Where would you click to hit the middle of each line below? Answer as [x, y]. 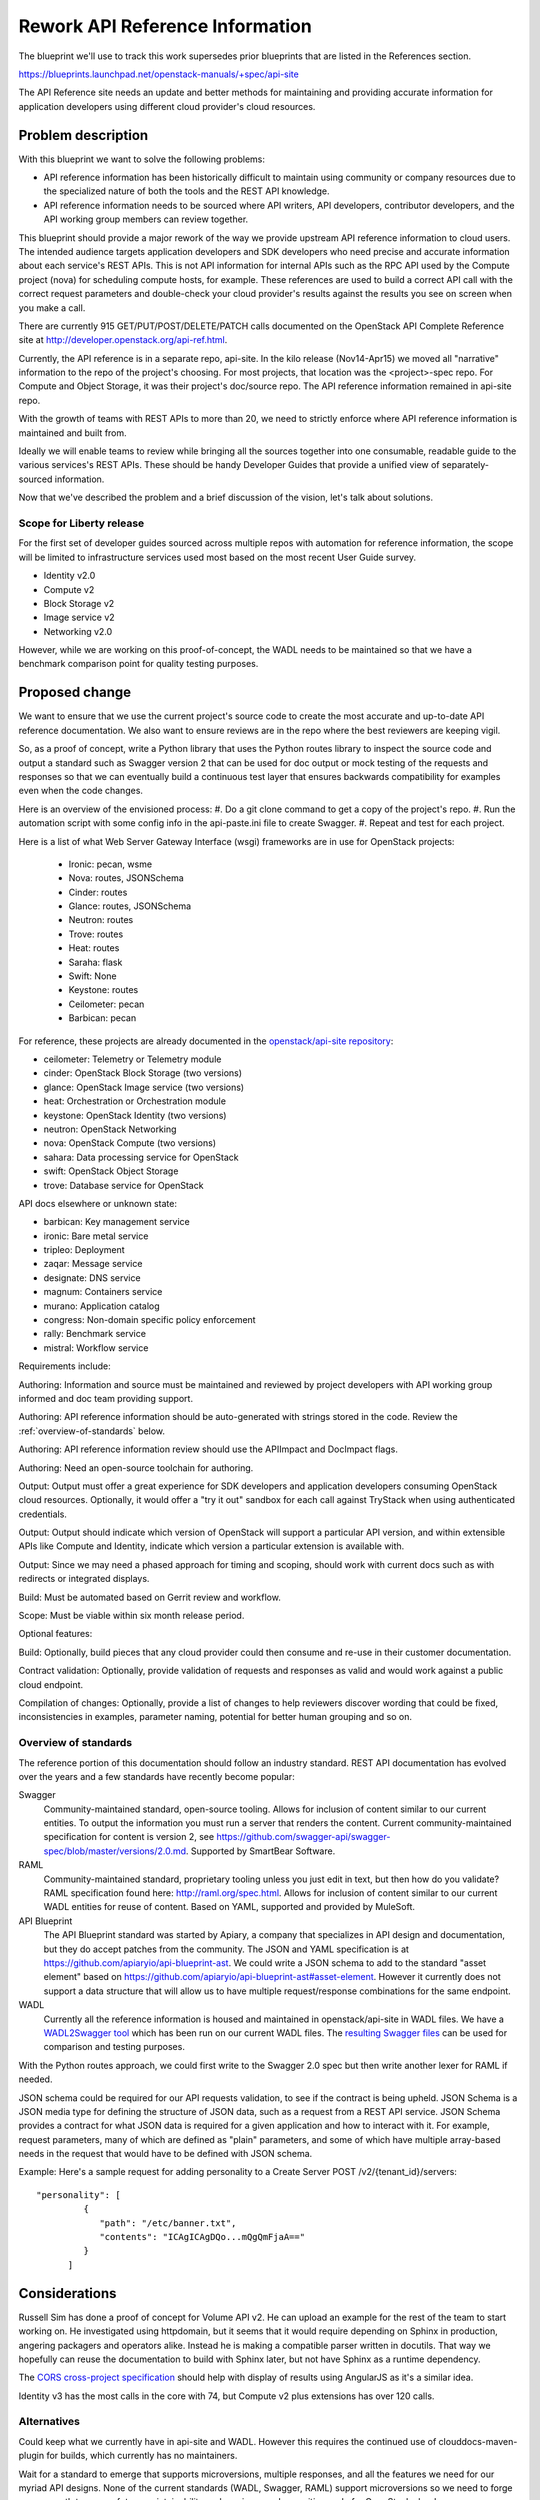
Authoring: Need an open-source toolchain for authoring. [136, 1467]
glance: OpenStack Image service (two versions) [144, 1087]
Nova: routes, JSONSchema [126, 878]
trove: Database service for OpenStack [123, 1185]
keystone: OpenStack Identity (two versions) [135, 1115]
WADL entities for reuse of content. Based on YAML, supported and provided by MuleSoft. [229, 1907]
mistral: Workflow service [96, 1347]
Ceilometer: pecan [106, 1004]
